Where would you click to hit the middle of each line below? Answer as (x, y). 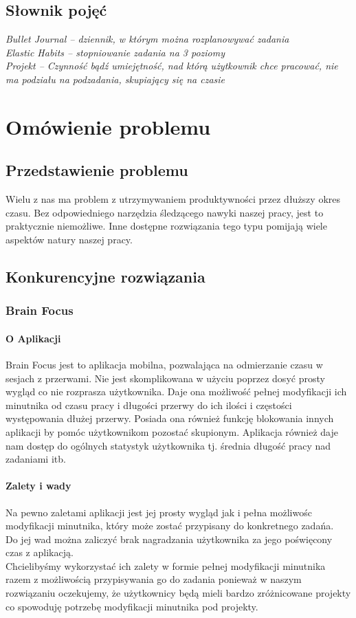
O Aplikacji (33, 338)
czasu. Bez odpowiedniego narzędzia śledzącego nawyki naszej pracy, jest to (165, 212)
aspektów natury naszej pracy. (69, 239)
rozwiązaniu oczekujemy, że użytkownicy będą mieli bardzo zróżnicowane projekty (178, 593)
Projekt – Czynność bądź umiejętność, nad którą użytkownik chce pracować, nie (172, 66)
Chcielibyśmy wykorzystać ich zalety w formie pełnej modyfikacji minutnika (166, 565)
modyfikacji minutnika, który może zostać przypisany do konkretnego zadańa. (170, 526)
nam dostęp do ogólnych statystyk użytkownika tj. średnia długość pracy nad (168, 445)
